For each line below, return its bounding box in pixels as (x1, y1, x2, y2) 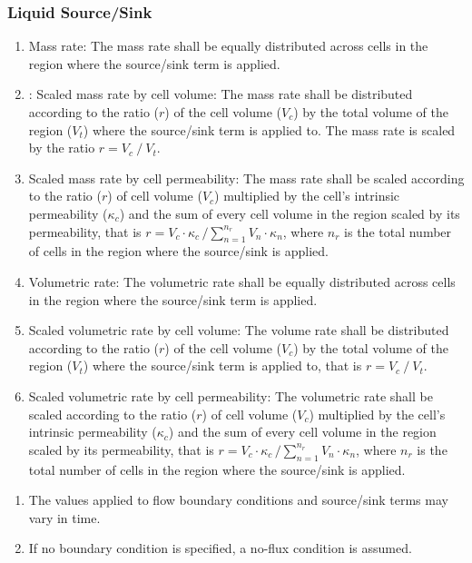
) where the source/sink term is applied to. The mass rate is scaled (83, 120, 456, 139)
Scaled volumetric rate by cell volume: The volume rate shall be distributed (28, 321, 449, 340)
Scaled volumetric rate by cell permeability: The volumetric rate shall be (28, 386, 433, 405)
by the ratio (28, 138, 95, 157)
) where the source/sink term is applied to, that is (83, 356, 362, 375)
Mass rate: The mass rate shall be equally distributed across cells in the (28, 36, 428, 55)
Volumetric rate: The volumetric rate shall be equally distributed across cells (28, 272, 456, 291)
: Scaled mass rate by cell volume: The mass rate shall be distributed (28, 84, 413, 104)
